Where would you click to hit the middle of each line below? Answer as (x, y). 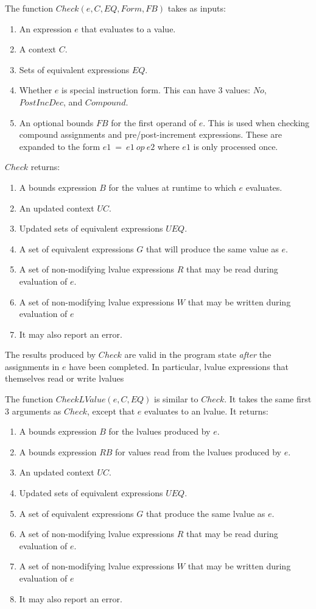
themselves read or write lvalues (65, 378)
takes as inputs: (197, 8)
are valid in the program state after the (198, 354)
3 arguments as (33, 411)
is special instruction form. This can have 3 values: (156, 90)
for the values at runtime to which (172, 187)
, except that (111, 411)
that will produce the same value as (212, 248)
